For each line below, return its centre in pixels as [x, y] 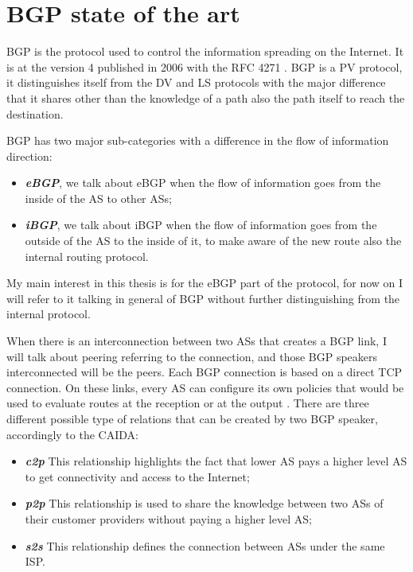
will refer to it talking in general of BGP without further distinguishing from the [203, 298]
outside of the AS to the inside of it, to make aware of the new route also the [213, 241]
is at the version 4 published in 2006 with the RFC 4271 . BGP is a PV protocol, [205, 66]
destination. [35, 113]
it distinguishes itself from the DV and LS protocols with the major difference [196, 82]
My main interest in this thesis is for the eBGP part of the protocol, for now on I [205, 283]
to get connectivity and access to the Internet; [137, 476]
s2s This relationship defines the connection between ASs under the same [205, 545]
